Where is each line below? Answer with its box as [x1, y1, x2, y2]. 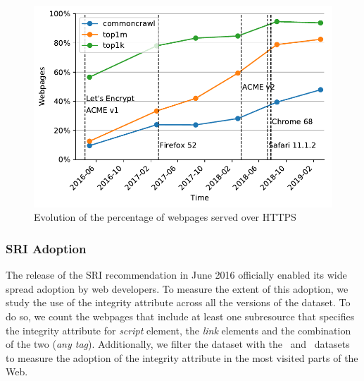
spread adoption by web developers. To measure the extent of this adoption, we [6, 281, 349, 296]
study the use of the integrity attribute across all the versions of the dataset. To [6, 295, 351, 310]
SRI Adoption [6, 239, 87, 257]
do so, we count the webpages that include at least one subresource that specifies [6, 309, 355, 324]
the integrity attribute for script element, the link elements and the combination [6, 322, 351, 337]
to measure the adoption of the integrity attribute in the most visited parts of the [6, 350, 358, 365]
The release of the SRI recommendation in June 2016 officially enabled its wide [6, 267, 347, 282]
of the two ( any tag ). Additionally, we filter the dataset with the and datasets [6, 337, 350, 351]
